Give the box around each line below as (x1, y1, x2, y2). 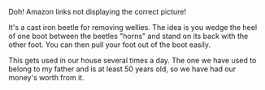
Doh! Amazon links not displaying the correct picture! (8, 7, 187, 16)
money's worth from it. (8, 73, 85, 82)
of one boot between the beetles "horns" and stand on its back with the (8, 32, 249, 41)
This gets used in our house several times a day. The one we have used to (8, 56, 257, 65)
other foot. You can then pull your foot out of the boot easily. (8, 40, 211, 49)
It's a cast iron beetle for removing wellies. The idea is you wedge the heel (8, 23, 258, 32)
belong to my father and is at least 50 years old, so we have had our (8, 64, 237, 74)
